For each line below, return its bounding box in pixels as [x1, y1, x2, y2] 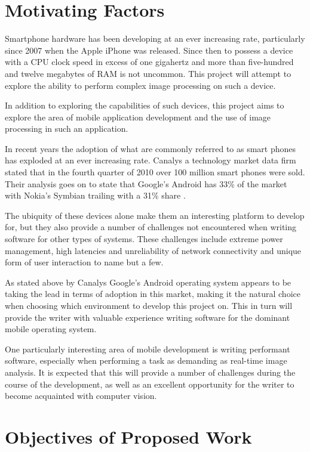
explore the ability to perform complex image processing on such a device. [5, 79, 276, 91]
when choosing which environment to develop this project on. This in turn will [5, 299, 293, 311]
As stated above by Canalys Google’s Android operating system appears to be [5, 275, 291, 288]
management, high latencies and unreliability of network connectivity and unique [5, 244, 302, 256]
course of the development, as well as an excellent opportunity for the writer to [5, 377, 294, 390]
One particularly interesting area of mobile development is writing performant [5, 342, 290, 355]
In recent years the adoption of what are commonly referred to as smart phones [5, 142, 296, 154]
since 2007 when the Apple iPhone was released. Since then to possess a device [5, 44, 293, 56]
